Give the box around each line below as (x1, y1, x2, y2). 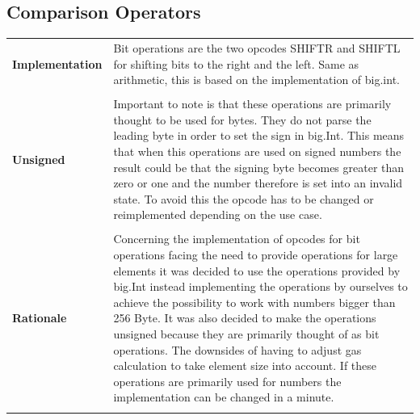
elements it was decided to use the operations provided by (113, 262, 401, 279)
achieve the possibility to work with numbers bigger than (113, 293, 396, 310)
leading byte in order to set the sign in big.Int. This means (113, 127, 405, 144)
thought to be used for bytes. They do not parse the (113, 111, 372, 128)
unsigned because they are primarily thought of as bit (113, 325, 380, 342)
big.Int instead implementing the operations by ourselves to (113, 278, 408, 295)
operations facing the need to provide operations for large (113, 246, 398, 263)
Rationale (12, 309, 67, 326)
